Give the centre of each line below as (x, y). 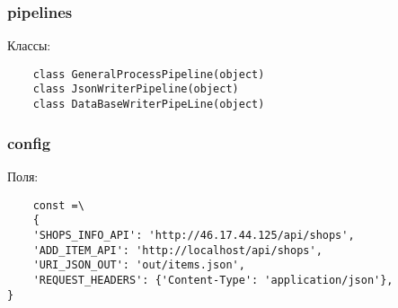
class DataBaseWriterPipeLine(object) (149, 105)
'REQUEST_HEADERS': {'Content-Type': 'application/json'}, (213, 280)
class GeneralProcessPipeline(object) (149, 74)
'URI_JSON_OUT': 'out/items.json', (139, 265)
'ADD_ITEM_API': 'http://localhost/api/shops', (177, 250)
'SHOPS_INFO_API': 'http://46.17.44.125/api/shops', (194, 235)
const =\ (58, 205)
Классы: (29, 45)
